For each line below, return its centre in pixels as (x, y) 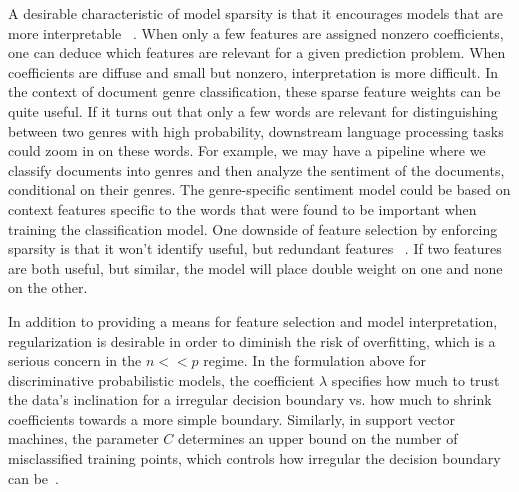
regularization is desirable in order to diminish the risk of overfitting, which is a (252, 340)
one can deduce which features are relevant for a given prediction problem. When (257, 52)
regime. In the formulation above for (314, 360)
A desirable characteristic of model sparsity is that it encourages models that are (256, 13)
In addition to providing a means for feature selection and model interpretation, (253, 320)
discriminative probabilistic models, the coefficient (161, 379)
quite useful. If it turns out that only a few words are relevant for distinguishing (253, 110)
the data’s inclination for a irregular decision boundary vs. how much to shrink (250, 399)
